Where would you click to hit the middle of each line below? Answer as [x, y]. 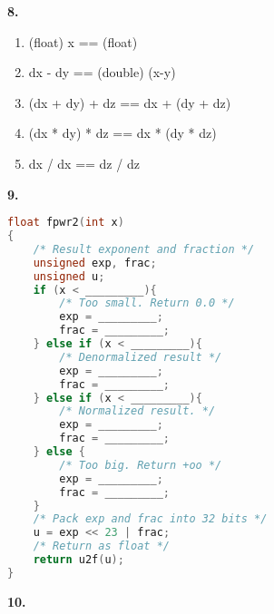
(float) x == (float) [83, 41]
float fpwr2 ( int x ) [66, 223]
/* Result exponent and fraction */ [144, 249]
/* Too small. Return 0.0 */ [147, 303]
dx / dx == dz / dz [84, 163]
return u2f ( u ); [78, 560]
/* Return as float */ [101, 546]
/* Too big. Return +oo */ [141, 465]
